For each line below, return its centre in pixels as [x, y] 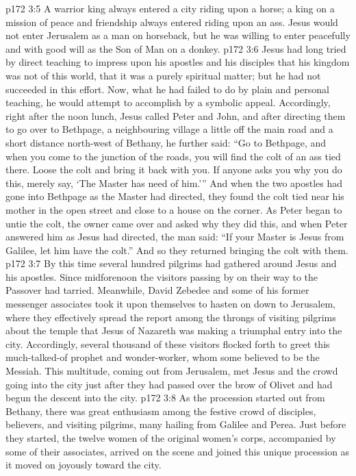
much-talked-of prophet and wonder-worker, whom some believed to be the [163, 357]
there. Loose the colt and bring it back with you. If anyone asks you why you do [174, 170]
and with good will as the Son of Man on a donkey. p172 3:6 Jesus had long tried [176, 48]
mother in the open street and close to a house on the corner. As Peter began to [174, 209]
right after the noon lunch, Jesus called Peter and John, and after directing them [176, 115]
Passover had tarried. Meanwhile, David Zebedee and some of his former [157, 290]
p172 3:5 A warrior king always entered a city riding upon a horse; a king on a [170, 8]
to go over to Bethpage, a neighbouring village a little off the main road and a [169, 129]
